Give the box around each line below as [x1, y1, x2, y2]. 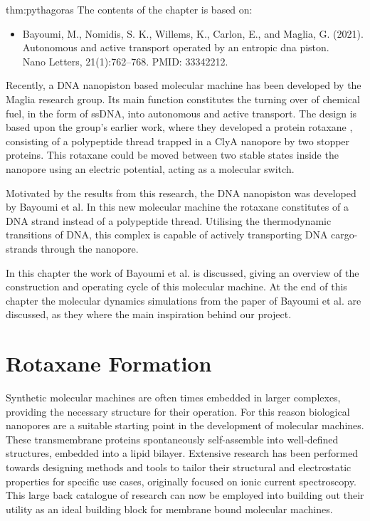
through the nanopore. [41, 241, 139, 256]
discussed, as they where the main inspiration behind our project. [6, 307, 292, 322]
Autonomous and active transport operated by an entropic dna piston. [22, 40, 329, 55]
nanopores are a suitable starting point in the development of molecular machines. [6, 418, 364, 433]
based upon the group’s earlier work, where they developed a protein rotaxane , [6, 120, 353, 135]
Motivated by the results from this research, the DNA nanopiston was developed [6, 185, 356, 200]
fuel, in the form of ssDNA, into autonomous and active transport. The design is [6, 105, 357, 120]
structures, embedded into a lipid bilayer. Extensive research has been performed [6, 446, 359, 461]
